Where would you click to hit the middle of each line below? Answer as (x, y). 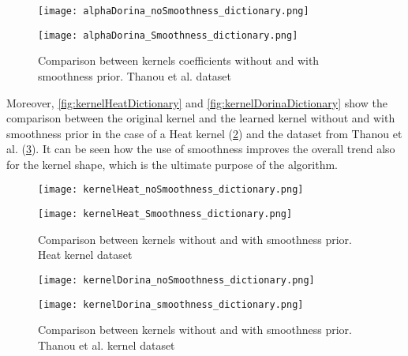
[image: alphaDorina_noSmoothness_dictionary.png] (174, 11)
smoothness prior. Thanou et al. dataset (135, 75)
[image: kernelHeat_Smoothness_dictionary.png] (165, 214)
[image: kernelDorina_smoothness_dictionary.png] (171, 304)
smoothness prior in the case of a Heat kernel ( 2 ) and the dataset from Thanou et (204, 133)
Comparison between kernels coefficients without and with (179, 60)
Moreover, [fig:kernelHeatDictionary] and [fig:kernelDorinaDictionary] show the (197, 102)
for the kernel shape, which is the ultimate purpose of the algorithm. (172, 164)
